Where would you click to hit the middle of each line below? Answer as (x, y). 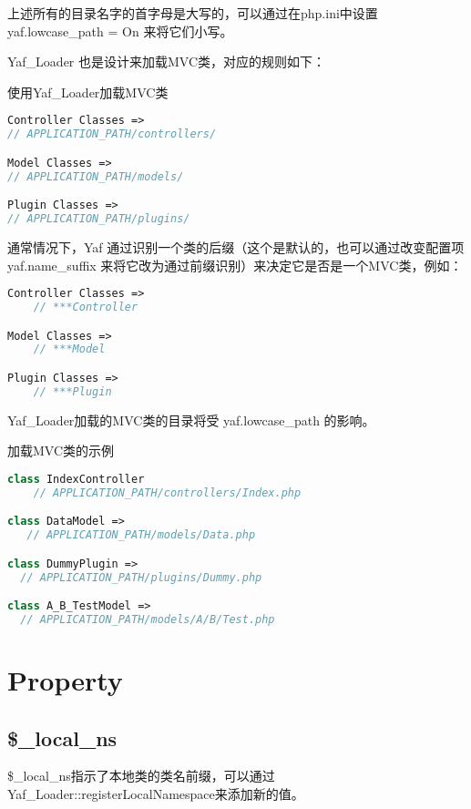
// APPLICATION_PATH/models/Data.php (141, 535)
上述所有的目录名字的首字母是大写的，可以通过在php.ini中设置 (193, 13)
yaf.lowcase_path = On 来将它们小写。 (120, 31)
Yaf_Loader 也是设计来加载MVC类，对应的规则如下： (167, 61)
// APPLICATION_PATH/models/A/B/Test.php (148, 619)
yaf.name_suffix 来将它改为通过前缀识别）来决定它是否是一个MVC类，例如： (235, 265)
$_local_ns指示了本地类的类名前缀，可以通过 (141, 776)
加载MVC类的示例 (61, 451)
